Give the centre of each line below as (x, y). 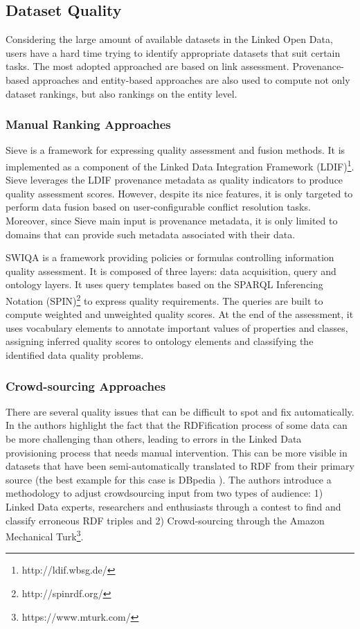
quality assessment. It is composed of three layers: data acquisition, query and (171, 271)
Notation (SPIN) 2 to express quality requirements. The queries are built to (164, 299)
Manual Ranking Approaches (88, 124)
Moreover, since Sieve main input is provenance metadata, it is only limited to (172, 221)
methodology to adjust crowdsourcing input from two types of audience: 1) (164, 493)
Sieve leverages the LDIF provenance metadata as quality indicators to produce (174, 180)
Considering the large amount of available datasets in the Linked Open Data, (169, 39)
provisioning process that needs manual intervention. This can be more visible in (177, 452)
